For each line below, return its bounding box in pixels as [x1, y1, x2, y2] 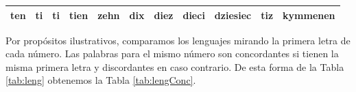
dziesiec [214, 7, 252, 22]
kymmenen [283, 7, 335, 22]
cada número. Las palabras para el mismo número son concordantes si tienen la [5, 46, 339, 61]
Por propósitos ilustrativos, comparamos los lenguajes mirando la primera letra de [5, 33, 351, 47]
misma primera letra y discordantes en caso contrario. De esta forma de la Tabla [5, 59, 344, 74]
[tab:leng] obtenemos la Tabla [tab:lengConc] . [5, 73, 196, 87]
